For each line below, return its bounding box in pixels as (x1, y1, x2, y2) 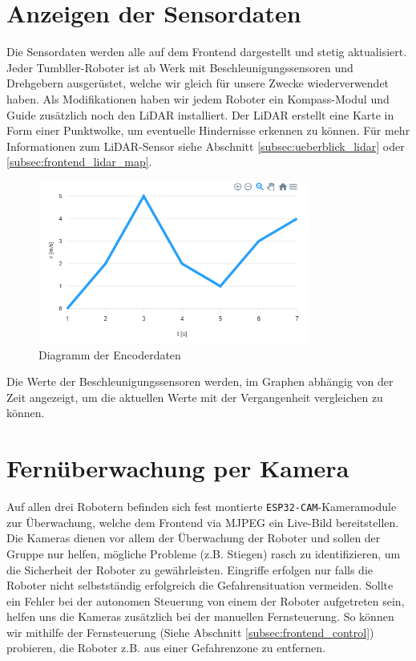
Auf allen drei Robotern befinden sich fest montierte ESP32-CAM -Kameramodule (6, 498, 397, 515)
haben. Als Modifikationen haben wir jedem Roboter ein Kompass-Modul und (6, 90, 390, 107)
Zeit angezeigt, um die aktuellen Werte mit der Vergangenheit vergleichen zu (6, 388, 383, 405)
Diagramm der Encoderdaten (38, 346, 181, 363)
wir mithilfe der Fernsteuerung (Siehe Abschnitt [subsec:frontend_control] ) (6, 623, 374, 640)
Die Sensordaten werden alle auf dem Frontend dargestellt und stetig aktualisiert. (6, 43, 407, 60)
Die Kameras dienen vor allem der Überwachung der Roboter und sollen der (6, 529, 381, 546)
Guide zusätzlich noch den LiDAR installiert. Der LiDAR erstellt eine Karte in (6, 106, 394, 123)
